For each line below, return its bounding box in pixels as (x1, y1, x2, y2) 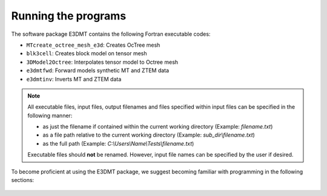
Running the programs (11, 9, 127, 22)
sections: (11, 177, 35, 184)
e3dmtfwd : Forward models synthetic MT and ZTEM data (26, 67, 170, 74)
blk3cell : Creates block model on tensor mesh (26, 50, 148, 57)
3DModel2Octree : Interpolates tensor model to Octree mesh (26, 58, 179, 66)
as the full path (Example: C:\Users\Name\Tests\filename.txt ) (42, 140, 194, 147)
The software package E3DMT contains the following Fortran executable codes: (11, 30, 211, 38)
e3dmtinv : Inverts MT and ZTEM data (26, 75, 122, 83)
